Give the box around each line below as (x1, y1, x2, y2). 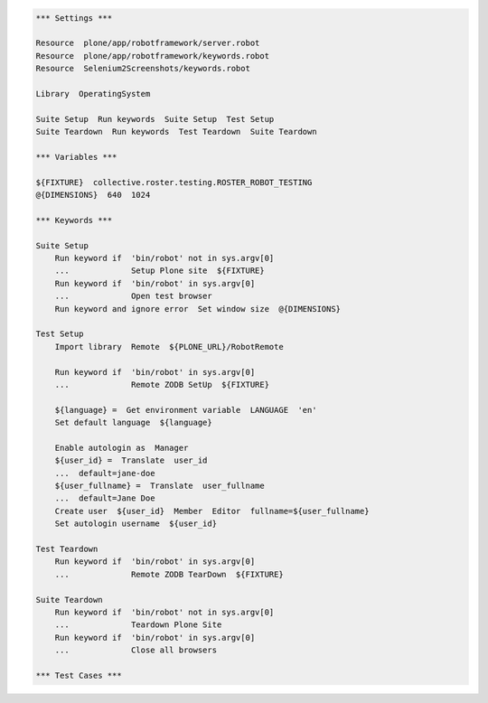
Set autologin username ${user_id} (54, 519, 217, 529)
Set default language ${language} (54, 417, 212, 428)
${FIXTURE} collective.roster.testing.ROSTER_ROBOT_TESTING (35, 177, 313, 187)
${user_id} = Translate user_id (54, 455, 208, 465)
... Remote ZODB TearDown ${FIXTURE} (54, 569, 284, 579)
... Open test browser (54, 291, 212, 302)
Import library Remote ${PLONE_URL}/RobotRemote (54, 342, 284, 351)
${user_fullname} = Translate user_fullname (54, 481, 266, 492)
